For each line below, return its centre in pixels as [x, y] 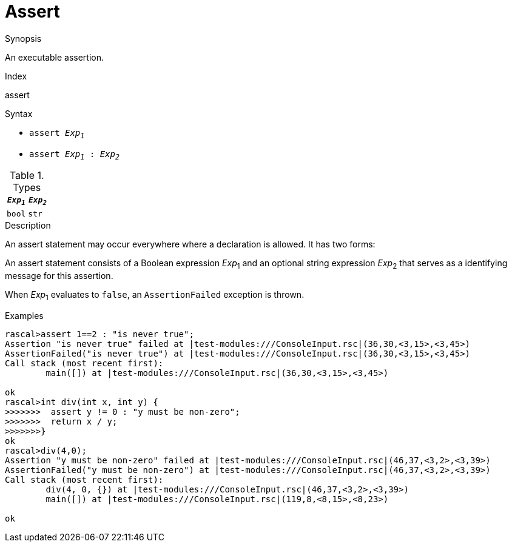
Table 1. [27, 176]
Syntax [19, 113]
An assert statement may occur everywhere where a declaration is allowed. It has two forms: [190, 244]
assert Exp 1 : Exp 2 [74, 155]
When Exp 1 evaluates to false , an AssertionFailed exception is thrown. [155, 295]
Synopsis [23, 38]
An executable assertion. [55, 57]
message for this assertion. [59, 275]
